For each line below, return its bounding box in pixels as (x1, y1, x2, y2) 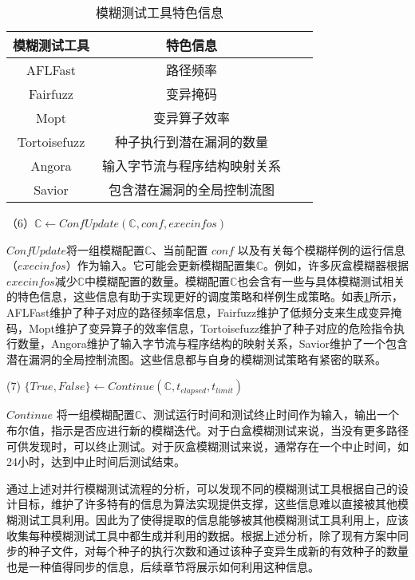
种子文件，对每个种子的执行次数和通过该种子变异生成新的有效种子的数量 (28, 543, 409, 559)
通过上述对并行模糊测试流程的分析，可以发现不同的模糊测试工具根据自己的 (6, 479, 397, 496)
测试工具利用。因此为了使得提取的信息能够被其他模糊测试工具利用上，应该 (17, 511, 409, 527)
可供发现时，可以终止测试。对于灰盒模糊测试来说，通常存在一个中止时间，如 (6, 437, 409, 454)
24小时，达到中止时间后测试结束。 (6, 453, 185, 470)
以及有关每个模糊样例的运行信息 (237, 241, 405, 258)
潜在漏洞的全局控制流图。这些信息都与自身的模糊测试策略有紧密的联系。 (6, 350, 386, 367)
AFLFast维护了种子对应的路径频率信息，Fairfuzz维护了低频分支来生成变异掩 (6, 303, 402, 320)
